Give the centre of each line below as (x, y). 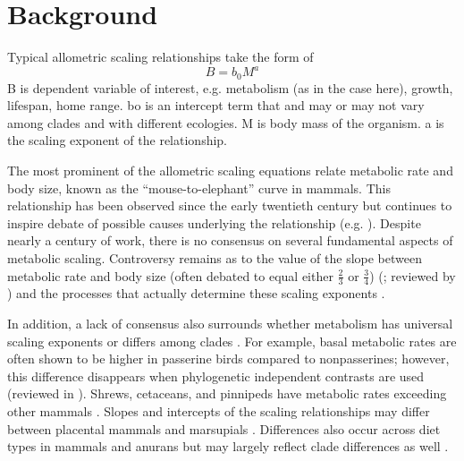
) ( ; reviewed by (413, 275)
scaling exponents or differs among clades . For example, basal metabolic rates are (232, 341)
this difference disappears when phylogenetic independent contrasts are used (216, 376)
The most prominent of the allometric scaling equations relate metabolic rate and (230, 171)
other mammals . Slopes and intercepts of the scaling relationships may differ (219, 411)
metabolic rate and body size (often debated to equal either (170, 275)
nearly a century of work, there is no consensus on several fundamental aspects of (230, 240)
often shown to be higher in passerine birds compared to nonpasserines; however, (228, 359)
